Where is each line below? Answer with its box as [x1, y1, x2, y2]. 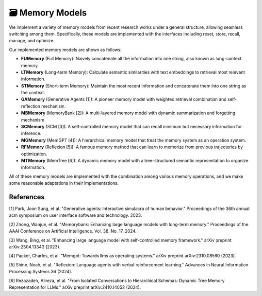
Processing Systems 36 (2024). [9, 269, 73, 275]
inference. [21, 130, 42, 136]
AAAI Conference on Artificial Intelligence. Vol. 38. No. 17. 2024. [9, 228, 137, 234]
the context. [21, 90, 46, 96]
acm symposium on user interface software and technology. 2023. [9, 212, 142, 218]
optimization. [21, 151, 47, 157]
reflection [21, 103, 41, 109]
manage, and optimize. [9, 38, 55, 44]
